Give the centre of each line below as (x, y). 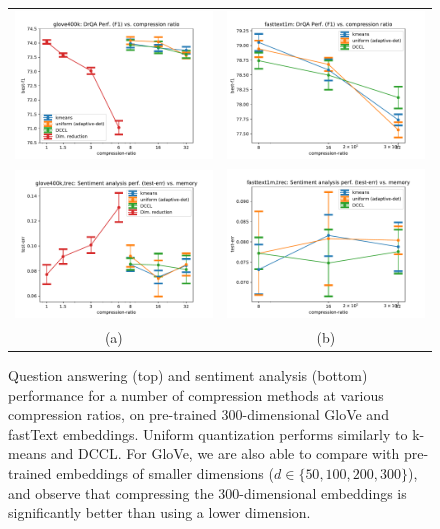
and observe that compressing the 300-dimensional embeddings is (207, 492)
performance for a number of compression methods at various (196, 394)
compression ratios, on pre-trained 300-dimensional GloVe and (198, 414)
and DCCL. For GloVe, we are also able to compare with (225, 453)
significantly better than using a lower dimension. (159, 512)
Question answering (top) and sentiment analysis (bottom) (188, 375)
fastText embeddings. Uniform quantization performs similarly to (208, 433)
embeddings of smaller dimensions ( (165, 472)
